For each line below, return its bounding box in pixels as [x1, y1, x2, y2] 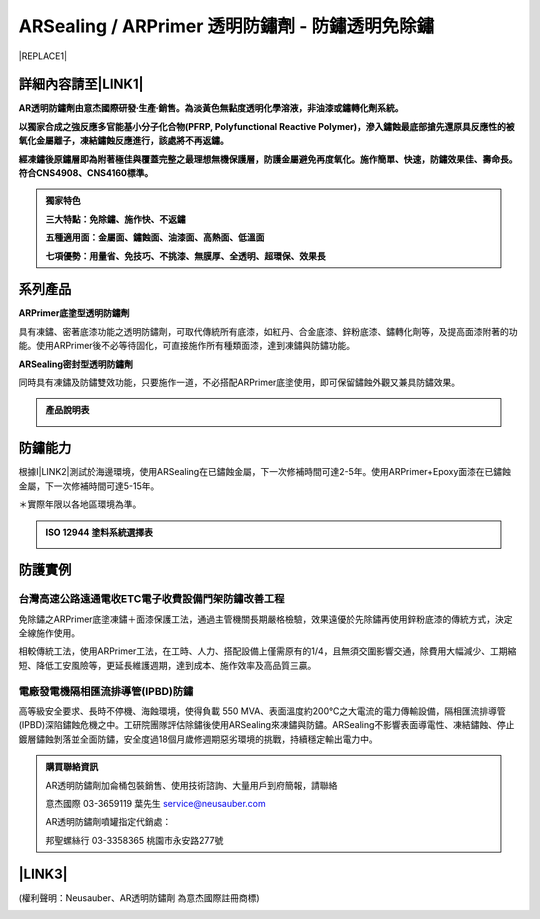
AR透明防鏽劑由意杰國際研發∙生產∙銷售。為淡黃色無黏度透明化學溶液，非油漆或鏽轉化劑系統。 [18, 102, 404, 114]
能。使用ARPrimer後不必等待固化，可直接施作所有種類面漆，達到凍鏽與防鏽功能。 [18, 340, 356, 352]
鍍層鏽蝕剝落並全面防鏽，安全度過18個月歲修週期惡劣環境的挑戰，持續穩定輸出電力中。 [18, 733, 379, 745]
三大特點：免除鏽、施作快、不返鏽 [45, 213, 186, 225]
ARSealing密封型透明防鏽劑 [18, 358, 134, 370]
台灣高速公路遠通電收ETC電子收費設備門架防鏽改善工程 [18, 592, 285, 606]
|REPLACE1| [18, 50, 68, 62]
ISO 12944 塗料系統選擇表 [45, 526, 154, 538]
